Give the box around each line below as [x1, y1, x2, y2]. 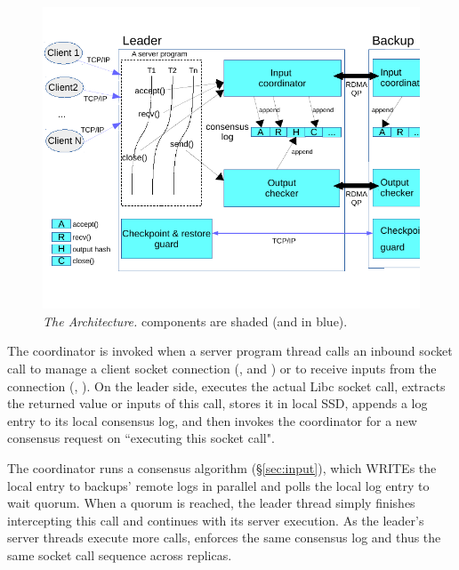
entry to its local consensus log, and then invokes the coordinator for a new [7, 411, 417, 430]
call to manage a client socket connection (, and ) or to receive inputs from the [7, 358, 437, 377]
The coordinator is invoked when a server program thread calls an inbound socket [7, 341, 453, 360]
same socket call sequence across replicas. [7, 545, 232, 564]
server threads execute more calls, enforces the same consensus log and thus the [7, 528, 441, 547]
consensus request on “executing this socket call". [7, 429, 275, 447]
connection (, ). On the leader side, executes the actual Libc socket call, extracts [7, 376, 446, 395]
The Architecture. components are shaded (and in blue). [43, 311, 348, 330]
